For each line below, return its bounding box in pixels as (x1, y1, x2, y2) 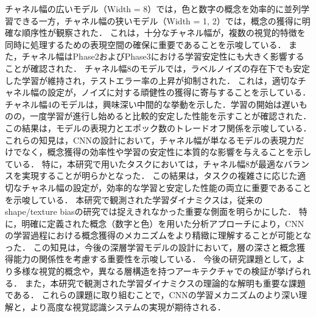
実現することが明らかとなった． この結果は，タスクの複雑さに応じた (21, 169, 298, 182)
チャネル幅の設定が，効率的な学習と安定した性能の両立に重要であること (21, 181, 311, 193)
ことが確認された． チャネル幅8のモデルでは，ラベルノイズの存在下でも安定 (5, 61, 311, 74)
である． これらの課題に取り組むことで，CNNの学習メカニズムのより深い (5, 288, 299, 301)
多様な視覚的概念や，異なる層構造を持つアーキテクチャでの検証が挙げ (13, 265, 294, 277)
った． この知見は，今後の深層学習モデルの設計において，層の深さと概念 (5, 240, 297, 253)
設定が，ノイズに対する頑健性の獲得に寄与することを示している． (47, 86, 311, 99)
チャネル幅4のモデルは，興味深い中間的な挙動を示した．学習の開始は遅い (5, 97, 299, 110)
